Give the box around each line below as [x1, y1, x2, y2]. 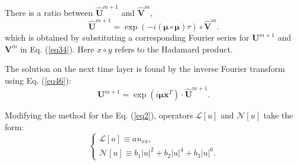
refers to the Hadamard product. [114, 42, 233, 55]
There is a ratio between [5, 6, 93, 18]
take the [263, 109, 293, 121]
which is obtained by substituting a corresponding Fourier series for [5, 31, 250, 44]
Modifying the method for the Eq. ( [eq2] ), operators [5, 109, 193, 121]
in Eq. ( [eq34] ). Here [20, 42, 95, 55]
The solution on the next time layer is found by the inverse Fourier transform [5, 62, 286, 75]
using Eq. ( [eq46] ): [5, 74, 72, 86]
